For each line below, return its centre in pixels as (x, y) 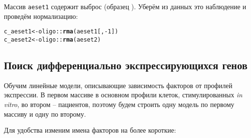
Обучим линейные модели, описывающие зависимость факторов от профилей (118, 85)
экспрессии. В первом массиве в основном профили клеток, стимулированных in (123, 95)
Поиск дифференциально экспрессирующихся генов (126, 65)
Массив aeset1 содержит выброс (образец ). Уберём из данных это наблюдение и (125, 6)
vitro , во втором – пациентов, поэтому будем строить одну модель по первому (119, 104)
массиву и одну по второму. (45, 114)
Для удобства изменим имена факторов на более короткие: (90, 130)
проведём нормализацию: (41, 16)
